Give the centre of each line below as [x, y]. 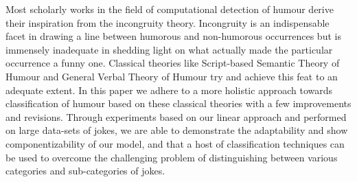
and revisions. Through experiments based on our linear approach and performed [176, 116]
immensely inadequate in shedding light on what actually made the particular [169, 49]
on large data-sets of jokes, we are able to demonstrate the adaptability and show [177, 130]
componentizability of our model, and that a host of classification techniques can [175, 143]
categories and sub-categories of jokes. [85, 171]
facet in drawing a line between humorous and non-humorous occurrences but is [173, 36]
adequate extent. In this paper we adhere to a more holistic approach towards [169, 90]
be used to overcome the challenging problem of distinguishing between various [172, 157]
